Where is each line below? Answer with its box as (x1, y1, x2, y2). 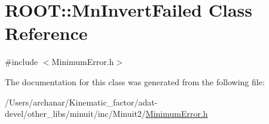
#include (5, 55, 38, 68)
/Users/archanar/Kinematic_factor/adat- (5, 95, 158, 108)
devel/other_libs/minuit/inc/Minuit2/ (5, 107, 146, 120)
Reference (5, 21, 88, 45)
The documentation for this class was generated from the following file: (5, 75, 265, 88)
